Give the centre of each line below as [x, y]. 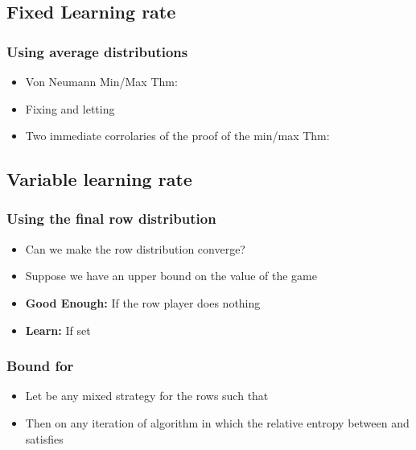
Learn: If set [58, 330]
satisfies [44, 438]
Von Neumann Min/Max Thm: [101, 81]
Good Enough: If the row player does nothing [143, 302]
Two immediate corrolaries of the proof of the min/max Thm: [177, 136]
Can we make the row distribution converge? [135, 248]
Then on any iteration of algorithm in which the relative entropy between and [217, 422]
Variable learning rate [99, 179]
